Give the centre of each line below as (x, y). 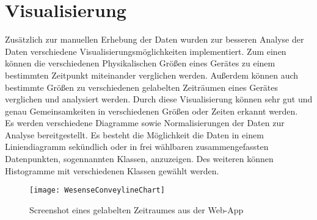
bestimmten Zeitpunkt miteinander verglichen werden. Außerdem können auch (152, 75)
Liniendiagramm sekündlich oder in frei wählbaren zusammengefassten (137, 147)
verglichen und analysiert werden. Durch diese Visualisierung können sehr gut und (159, 99)
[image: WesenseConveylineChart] (97, 190)
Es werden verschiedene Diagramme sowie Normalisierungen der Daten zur (145, 123)
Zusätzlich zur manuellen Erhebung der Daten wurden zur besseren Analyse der (155, 39)
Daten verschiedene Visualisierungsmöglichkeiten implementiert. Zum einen (146, 51)
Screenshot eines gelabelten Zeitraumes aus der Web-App (137, 209)
